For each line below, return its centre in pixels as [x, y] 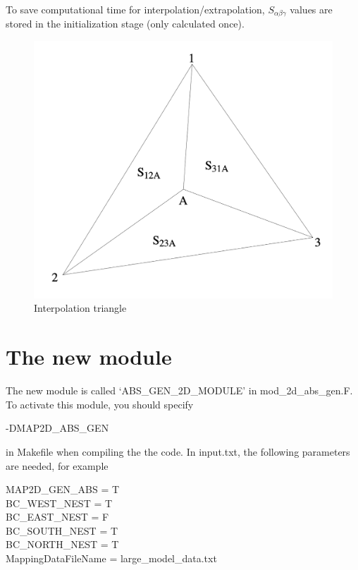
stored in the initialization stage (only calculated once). [125, 24]
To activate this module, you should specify [100, 404]
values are [311, 9]
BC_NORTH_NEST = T [62, 544]
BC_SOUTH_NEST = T [62, 530]
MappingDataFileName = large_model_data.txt [111, 558]
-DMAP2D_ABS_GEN [57, 428]
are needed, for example [57, 465]
